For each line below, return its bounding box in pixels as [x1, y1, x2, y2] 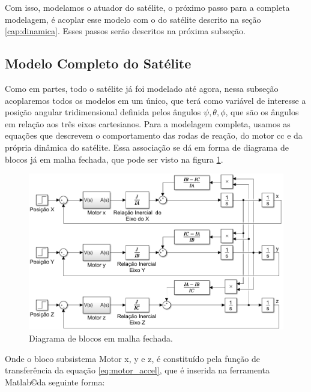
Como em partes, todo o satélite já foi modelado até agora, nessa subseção [5, 82, 279, 94]
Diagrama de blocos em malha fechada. [29, 331, 173, 344]
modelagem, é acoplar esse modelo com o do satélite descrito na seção [5, 13, 261, 25]
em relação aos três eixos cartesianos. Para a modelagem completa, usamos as [5, 117, 291, 130]
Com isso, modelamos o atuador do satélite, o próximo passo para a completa [5, 1, 290, 13]
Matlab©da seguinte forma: [5, 375, 105, 388]
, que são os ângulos [225, 106, 299, 118]
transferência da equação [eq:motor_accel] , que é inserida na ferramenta [5, 364, 270, 376]
